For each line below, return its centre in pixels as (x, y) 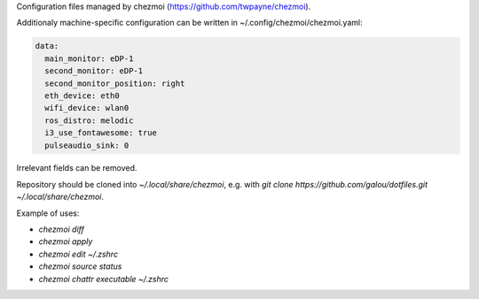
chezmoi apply (66, 241)
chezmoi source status (80, 266)
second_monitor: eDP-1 (94, 71)
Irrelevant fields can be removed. (77, 168)
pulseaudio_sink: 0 (87, 145)
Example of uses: (48, 213)
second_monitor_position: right (115, 83)
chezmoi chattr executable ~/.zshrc (103, 279)
